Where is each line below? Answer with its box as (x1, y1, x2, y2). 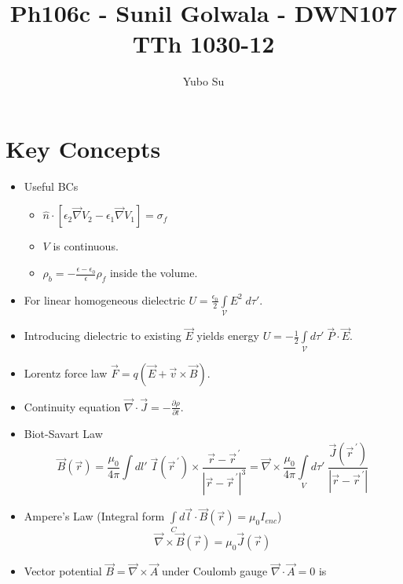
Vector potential (24, 563, 102, 579)
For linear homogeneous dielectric (24, 291, 185, 308)
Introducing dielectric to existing (24, 327, 181, 344)
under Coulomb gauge (161, 563, 268, 579)
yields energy (196, 327, 259, 344)
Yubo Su (182, 73, 225, 89)
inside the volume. (109, 265, 198, 281)
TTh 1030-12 (132, 27, 275, 60)
